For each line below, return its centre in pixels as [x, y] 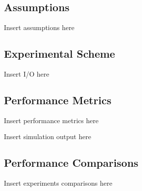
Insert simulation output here [47, 136]
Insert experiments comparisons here [58, 183]
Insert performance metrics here [51, 120]
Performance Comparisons [71, 163]
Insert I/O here [27, 74]
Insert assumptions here [39, 27]
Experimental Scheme [60, 54]
